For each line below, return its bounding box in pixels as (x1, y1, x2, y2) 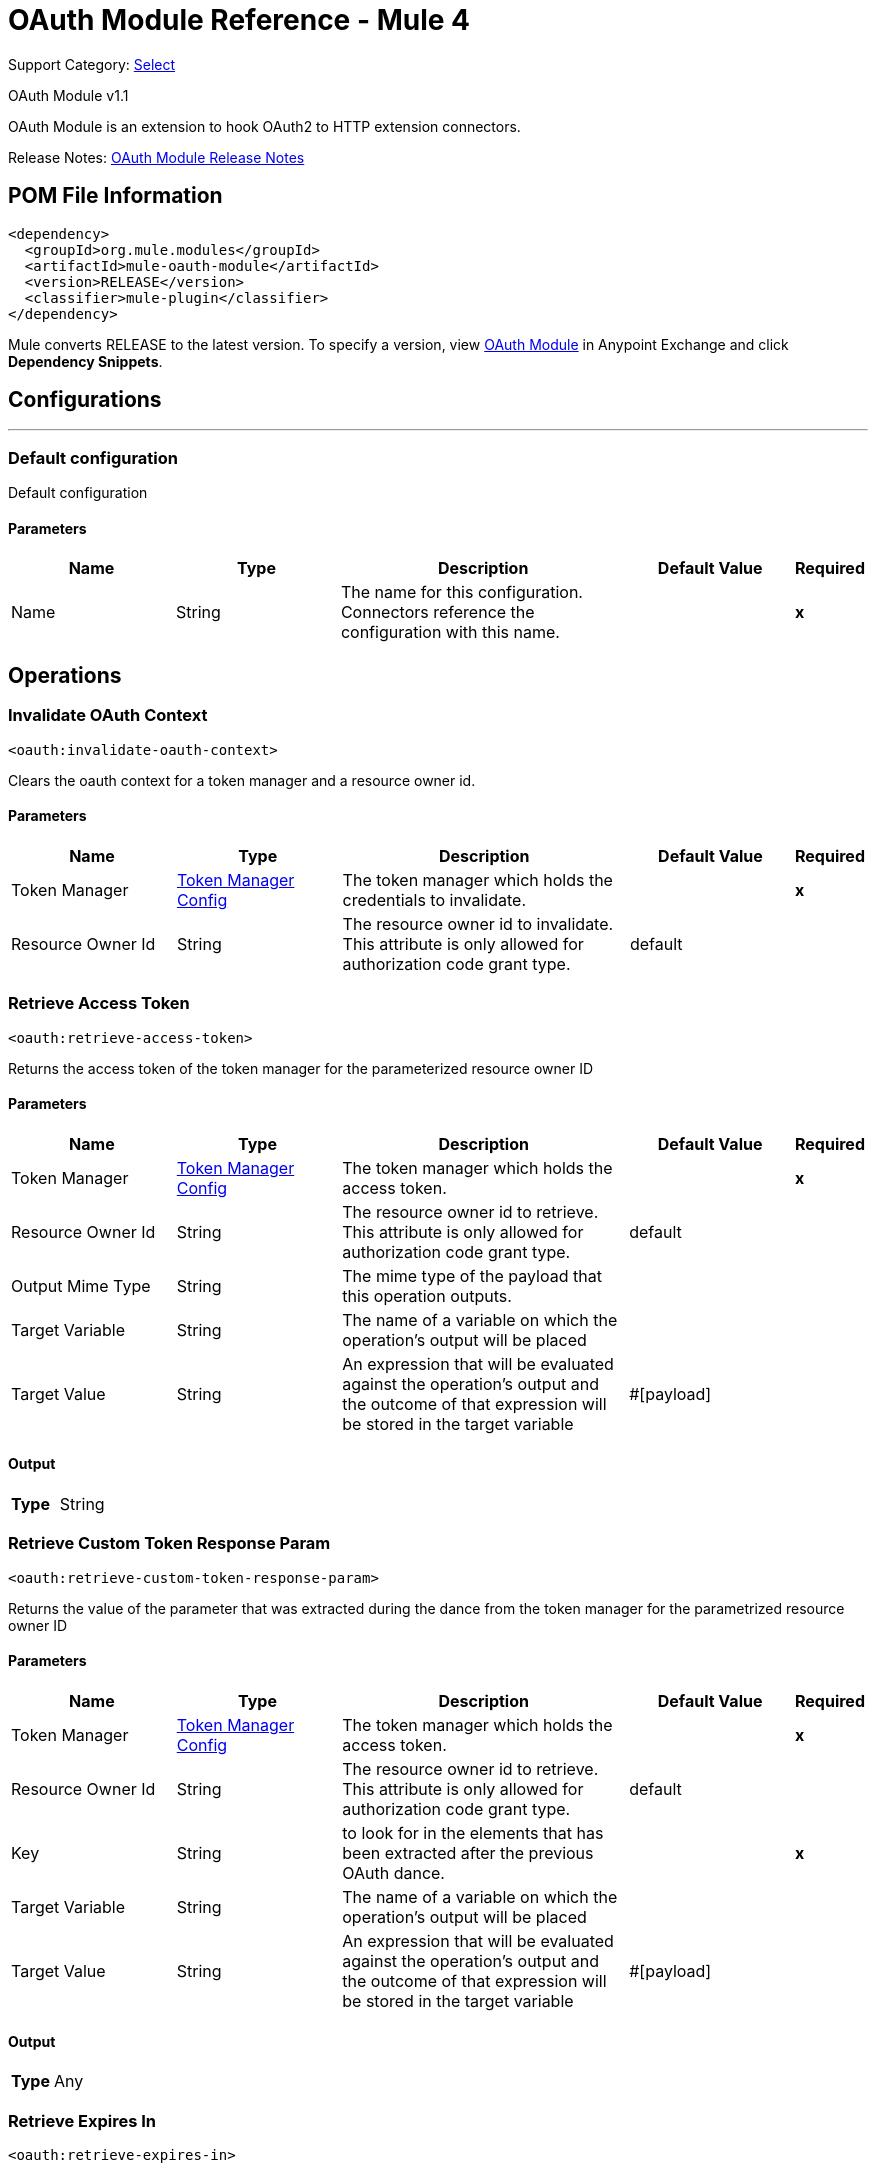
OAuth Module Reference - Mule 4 (8, 3, 470, 37)
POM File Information (8, 183, 223, 209)
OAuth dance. (342, 1863, 445, 1883)
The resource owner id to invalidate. (342, 913, 614, 934)
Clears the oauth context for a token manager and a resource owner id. (8, 771, 476, 789)
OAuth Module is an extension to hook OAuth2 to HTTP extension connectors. (8, 117, 521, 135)
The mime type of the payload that (342, 1265, 602, 1286)
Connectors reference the (340, 602, 535, 623)
